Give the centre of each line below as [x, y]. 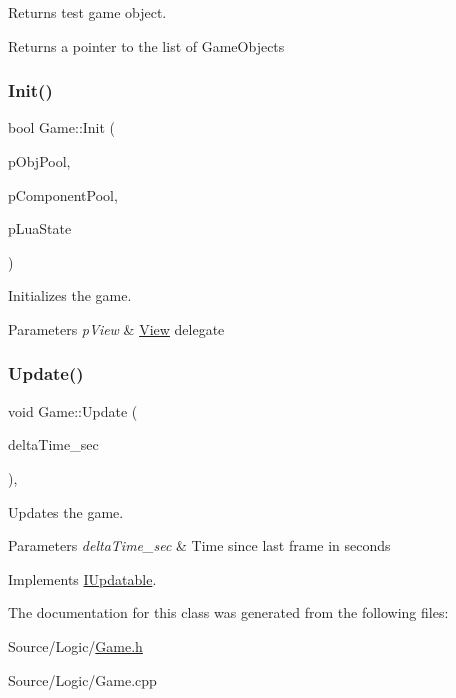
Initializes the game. [70, 295]
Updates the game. [66, 511]
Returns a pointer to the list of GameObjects [146, 45]
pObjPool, [39, 161]
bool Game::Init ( [62, 127]
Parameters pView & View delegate [116, 328]
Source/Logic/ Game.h [75, 645]
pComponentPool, [63, 194]
